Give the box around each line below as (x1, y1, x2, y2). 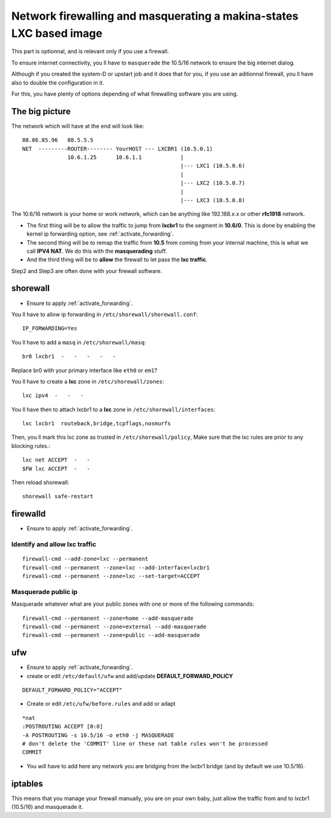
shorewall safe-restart (22, 493, 94, 500)
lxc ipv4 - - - (22, 392, 84, 399)
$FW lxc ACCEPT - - (22, 465, 91, 472)
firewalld (11, 509, 46, 519)
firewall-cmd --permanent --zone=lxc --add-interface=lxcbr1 (22, 564, 210, 571)
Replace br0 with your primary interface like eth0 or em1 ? (11, 366, 158, 374)
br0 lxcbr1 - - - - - (22, 353, 116, 360)
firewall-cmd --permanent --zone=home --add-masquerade (22, 614, 194, 622)
